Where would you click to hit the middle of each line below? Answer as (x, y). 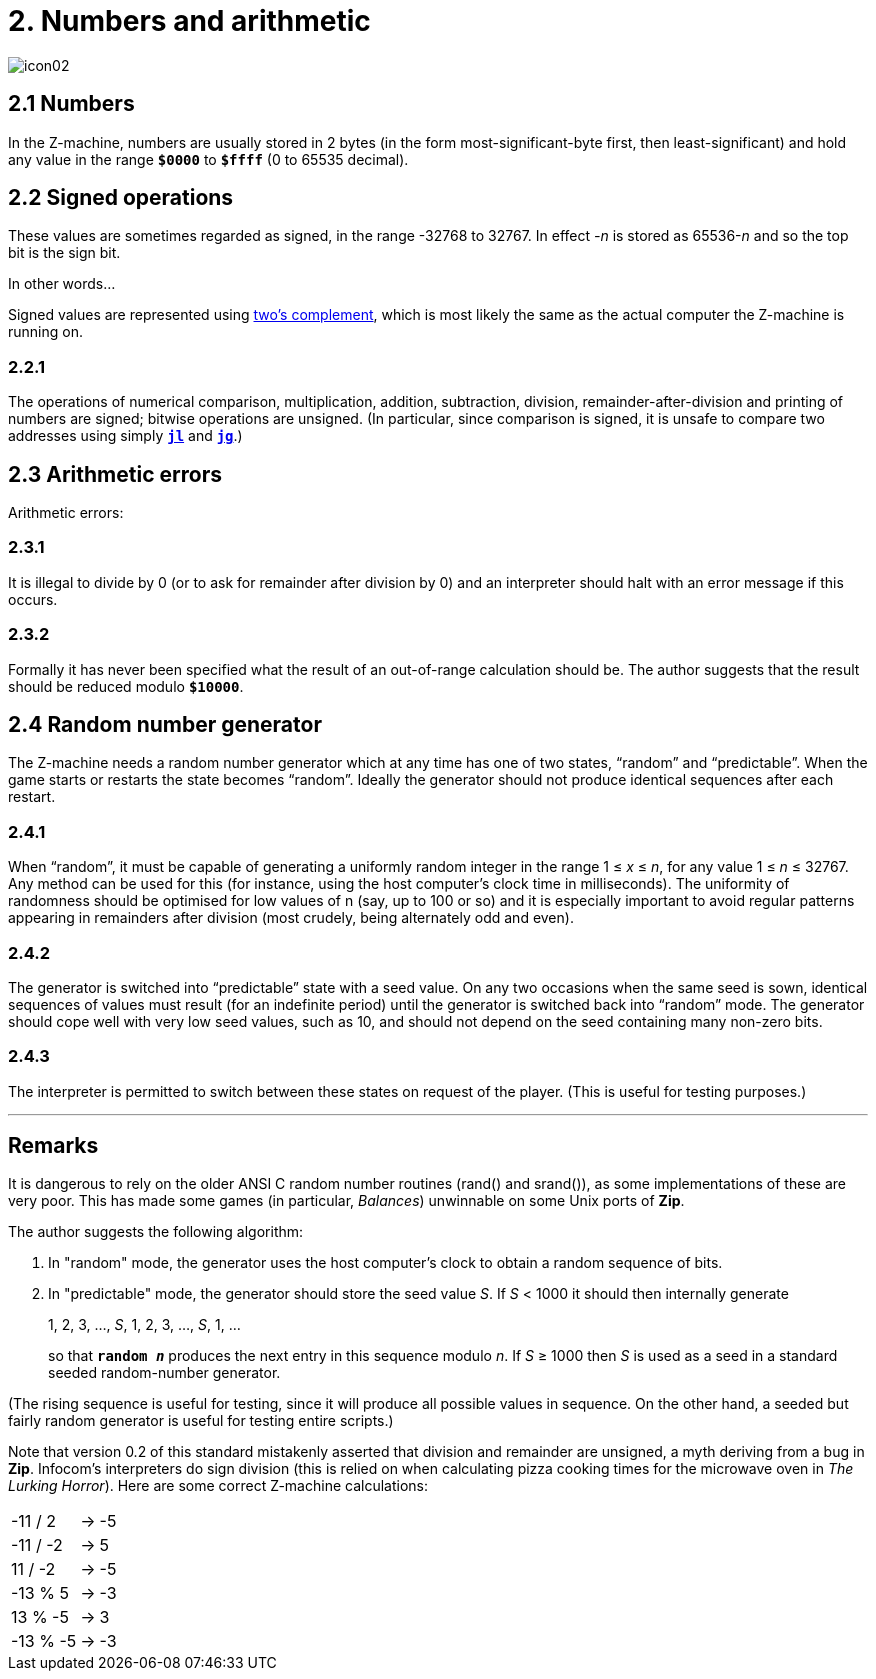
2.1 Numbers (71, 104)
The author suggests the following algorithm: (156, 1232)
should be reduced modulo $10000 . (126, 686)
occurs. (33, 599)
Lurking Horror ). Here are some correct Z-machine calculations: (218, 1486)
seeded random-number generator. (164, 1373)
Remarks (53, 1146)
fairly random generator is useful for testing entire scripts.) (201, 1421)
